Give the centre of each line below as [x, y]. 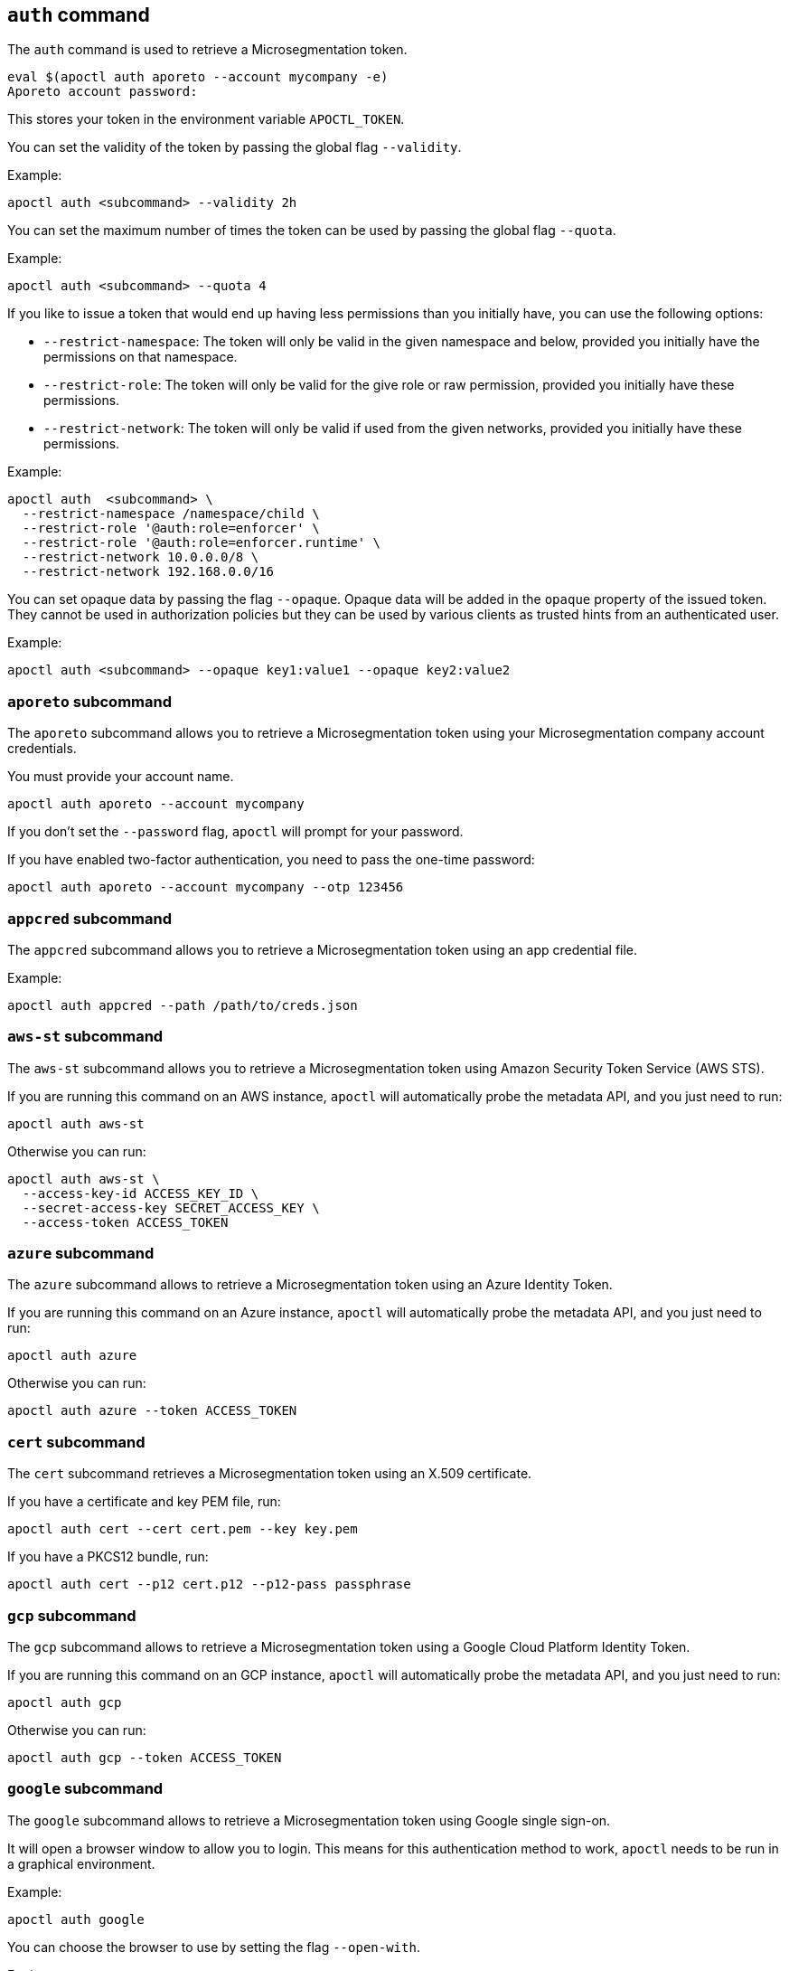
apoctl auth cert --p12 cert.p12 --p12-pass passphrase [209, 1584]
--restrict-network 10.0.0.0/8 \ [141, 557]
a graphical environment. [81, 1863]
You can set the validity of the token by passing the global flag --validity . [235, 147]
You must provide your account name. [121, 777]
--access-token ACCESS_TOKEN [125, 1222]
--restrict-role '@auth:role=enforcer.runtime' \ [202, 543]
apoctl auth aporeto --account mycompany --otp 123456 [206, 887]
